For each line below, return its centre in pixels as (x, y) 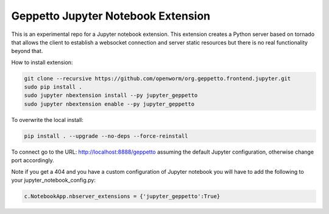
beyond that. (27, 51)
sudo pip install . (53, 87)
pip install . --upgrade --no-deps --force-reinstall (106, 136)
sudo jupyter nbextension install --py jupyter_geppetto (111, 95)
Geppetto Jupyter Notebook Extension (111, 16)
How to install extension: (42, 62)
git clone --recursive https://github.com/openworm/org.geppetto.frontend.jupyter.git (157, 78)
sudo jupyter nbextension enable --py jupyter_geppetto (109, 104)
